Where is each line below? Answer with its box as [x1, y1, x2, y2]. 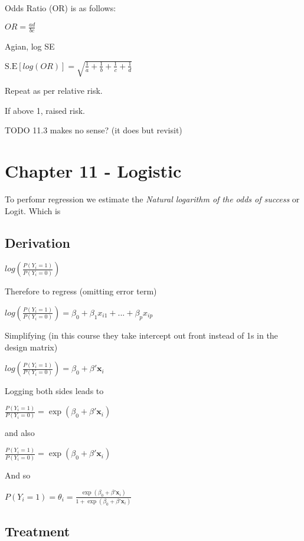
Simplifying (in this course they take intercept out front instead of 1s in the [5, 329, 278, 341]
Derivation [5, 233, 70, 251]
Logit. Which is [5, 204, 61, 217]
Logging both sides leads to [5, 385, 104, 397]
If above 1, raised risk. [5, 104, 85, 116]
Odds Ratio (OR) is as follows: [5, 2, 116, 14]
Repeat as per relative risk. [5, 84, 103, 97]
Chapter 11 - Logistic [5, 159, 182, 183]
